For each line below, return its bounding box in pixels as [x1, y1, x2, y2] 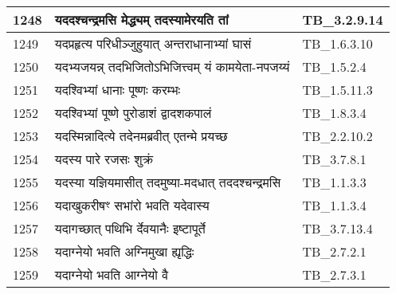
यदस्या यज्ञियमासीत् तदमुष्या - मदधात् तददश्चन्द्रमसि [54, 173, 281, 191]
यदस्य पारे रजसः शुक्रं [54, 150, 154, 168]
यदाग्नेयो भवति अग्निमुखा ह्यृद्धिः [54, 242, 194, 261]
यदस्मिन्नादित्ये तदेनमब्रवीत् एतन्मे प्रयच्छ [54, 127, 228, 145]
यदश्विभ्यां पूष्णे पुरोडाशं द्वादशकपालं [54, 104, 212, 122]
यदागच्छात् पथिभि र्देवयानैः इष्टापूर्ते [54, 219, 206, 237]
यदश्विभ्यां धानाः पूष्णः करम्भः [54, 80, 181, 99]
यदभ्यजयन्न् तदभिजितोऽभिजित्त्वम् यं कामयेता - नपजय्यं [54, 57, 290, 76]
